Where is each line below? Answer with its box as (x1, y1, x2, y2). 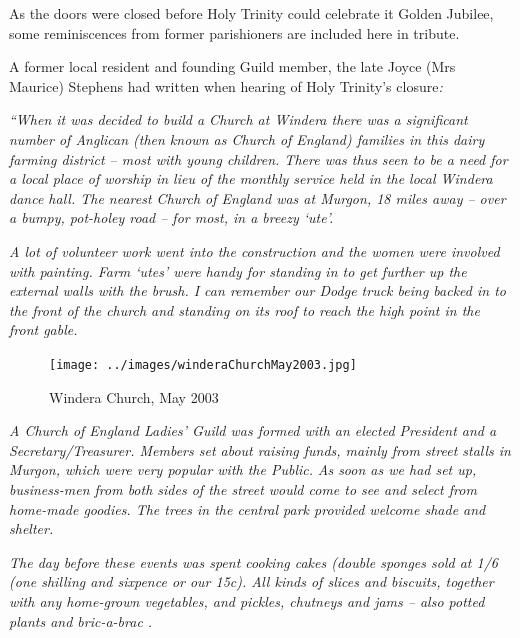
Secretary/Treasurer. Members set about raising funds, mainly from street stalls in (9, 439, 511, 460)
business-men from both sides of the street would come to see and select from (9, 478, 477, 499)
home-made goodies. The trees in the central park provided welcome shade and (9, 498, 486, 519)
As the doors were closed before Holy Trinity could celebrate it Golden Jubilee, (9, 3, 494, 23)
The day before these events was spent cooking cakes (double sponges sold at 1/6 (9, 551, 498, 572)
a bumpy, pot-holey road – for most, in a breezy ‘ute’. (9, 207, 334, 228)
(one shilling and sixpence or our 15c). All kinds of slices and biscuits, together (9, 571, 494, 592)
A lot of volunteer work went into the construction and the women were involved (9, 240, 500, 261)
